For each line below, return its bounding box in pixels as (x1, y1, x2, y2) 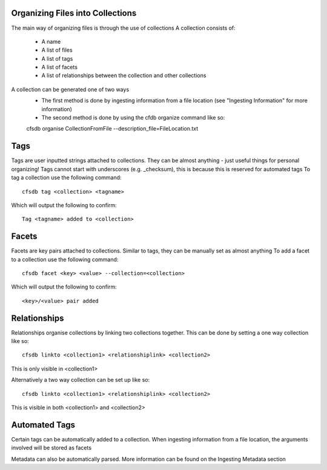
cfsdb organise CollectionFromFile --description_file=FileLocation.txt (26, 125, 199, 132)
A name (41, 38, 61, 45)
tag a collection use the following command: (11, 174, 122, 182)
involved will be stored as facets (11, 444, 92, 452)
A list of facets (41, 64, 78, 71)
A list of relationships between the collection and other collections (41, 72, 206, 79)
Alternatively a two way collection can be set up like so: (11, 376, 150, 384)
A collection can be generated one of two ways (11, 86, 130, 93)
